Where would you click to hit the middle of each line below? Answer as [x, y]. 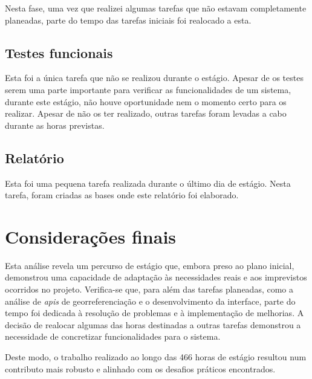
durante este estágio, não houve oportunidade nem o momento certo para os [146, 101]
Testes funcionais [59, 52]
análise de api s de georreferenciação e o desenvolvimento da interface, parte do [150, 301]
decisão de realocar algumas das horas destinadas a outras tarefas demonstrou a [153, 324]
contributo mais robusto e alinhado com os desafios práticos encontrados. [140, 368]
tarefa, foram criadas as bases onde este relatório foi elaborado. [122, 195]
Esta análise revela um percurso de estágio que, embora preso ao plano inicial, [150, 265]
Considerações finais [91, 236]
